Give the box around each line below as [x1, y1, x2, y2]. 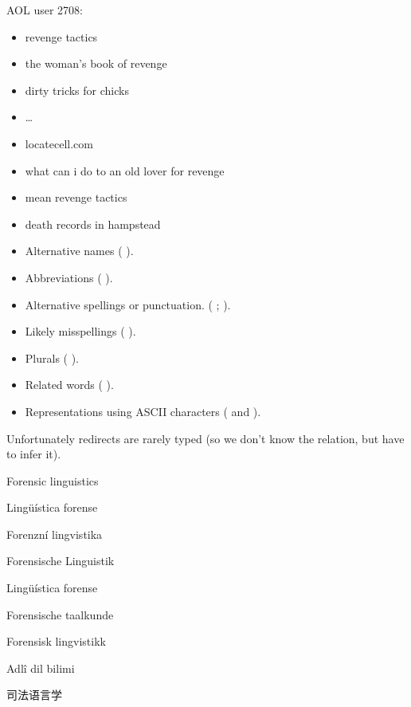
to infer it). [6, 446, 61, 462]
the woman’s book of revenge [25, 55, 167, 72]
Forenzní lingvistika [6, 525, 103, 542]
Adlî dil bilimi [6, 659, 75, 676]
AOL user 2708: [6, 2, 83, 18]
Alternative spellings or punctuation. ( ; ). [25, 296, 231, 312]
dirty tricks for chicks [25, 81, 129, 98]
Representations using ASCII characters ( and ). [25, 403, 261, 419]
